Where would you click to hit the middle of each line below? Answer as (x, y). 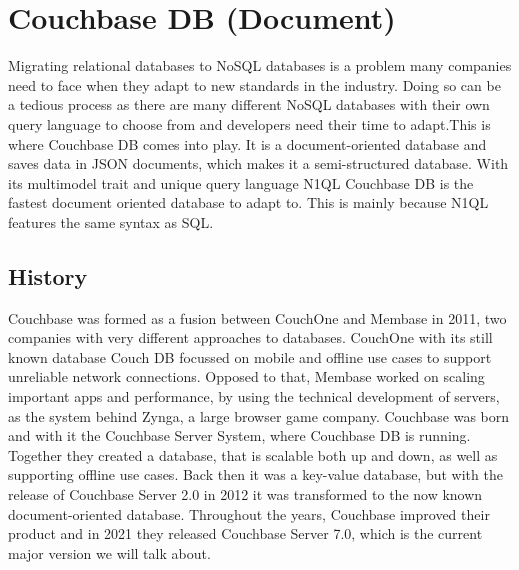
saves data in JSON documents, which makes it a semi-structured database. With (258, 163)
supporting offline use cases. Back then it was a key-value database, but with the (255, 474)
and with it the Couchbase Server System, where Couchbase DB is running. (239, 435)
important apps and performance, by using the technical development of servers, (254, 396)
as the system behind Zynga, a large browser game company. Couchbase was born (259, 415)
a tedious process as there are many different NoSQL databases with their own (249, 104)
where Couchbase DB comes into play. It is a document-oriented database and (247, 143)
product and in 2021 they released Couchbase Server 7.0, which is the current (245, 533)
